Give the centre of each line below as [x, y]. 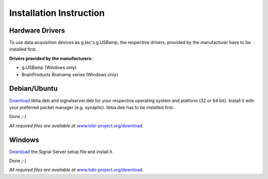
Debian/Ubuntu [33, 89]
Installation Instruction [57, 13]
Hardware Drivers [37, 30]
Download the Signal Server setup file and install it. [61, 152]
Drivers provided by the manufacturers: [51, 58]
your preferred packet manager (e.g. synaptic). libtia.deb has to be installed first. [92, 107]
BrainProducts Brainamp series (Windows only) [70, 74]
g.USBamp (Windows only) [49, 67]
